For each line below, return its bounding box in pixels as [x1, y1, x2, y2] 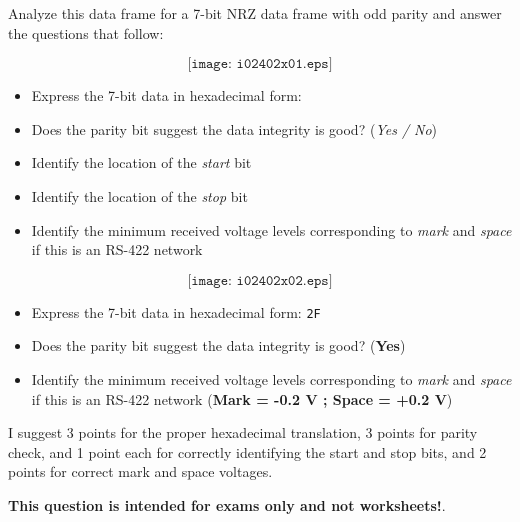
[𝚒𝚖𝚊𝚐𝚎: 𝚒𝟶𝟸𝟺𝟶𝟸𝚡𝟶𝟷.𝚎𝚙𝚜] [187, 57, 333, 72]
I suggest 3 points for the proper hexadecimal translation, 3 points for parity [8, 422, 478, 443]
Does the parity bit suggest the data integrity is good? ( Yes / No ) [31, 118, 438, 139]
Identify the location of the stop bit [31, 185, 248, 206]
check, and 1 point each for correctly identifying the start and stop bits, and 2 [8, 441, 487, 462]
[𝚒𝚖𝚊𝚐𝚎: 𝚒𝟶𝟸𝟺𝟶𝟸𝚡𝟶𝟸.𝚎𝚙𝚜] [187, 273, 333, 288]
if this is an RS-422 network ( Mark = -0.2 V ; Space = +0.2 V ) [31, 388, 453, 409]
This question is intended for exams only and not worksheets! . [8, 494, 446, 515]
